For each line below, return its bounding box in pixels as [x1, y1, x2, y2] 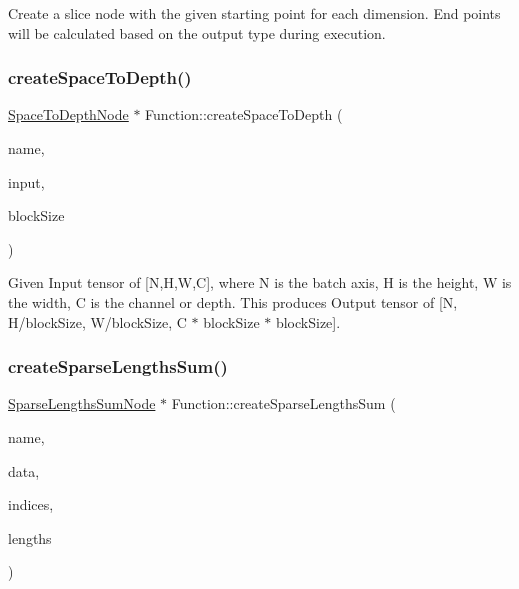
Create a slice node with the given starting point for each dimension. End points [8, 3, 501, 23]
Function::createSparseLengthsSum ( [171, 393, 396, 414]
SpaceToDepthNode [8, 104, 129, 125]
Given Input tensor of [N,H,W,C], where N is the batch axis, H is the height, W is [8, 272, 512, 293]
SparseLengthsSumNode [8, 393, 156, 414]
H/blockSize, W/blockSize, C [8, 311, 187, 332]
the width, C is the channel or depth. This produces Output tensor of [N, [8, 291, 458, 312]
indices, [8, 494, 54, 515]
